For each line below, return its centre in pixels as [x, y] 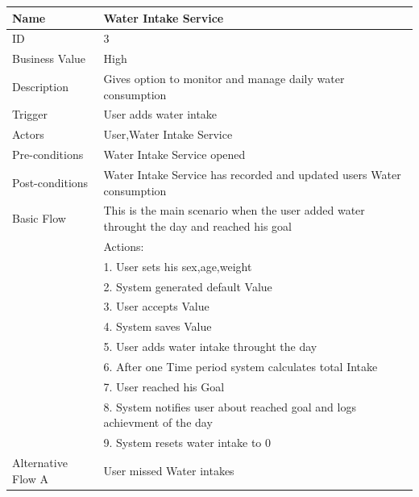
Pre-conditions [48, 155]
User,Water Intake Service [168, 134]
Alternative [40, 462]
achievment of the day [158, 422]
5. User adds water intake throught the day [210, 347]
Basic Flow [39, 218]
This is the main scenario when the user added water [234, 210]
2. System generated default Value [188, 286]
